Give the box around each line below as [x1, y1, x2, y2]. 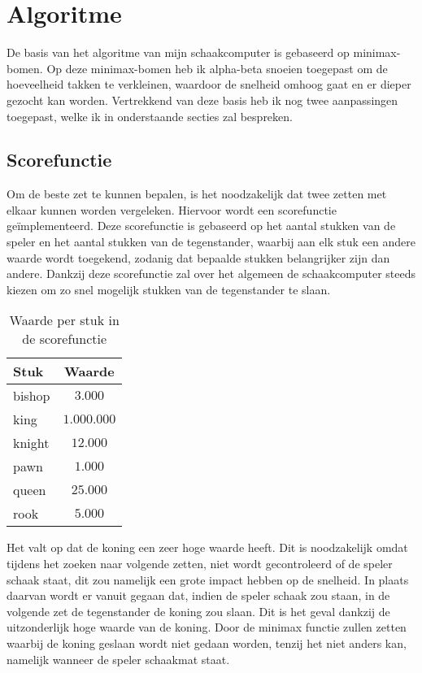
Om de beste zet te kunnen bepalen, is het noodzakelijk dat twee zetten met [7, 185, 387, 202]
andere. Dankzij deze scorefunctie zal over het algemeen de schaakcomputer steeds [7, 265, 416, 282]
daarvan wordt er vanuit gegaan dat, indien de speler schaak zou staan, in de [7, 587, 390, 604]
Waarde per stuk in [9, 310, 120, 330]
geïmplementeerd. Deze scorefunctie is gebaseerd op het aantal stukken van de [7, 217, 396, 234]
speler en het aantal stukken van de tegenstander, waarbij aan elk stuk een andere [7, 233, 415, 250]
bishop [13, 386, 50, 406]
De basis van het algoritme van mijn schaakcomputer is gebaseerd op [7, 44, 350, 61]
